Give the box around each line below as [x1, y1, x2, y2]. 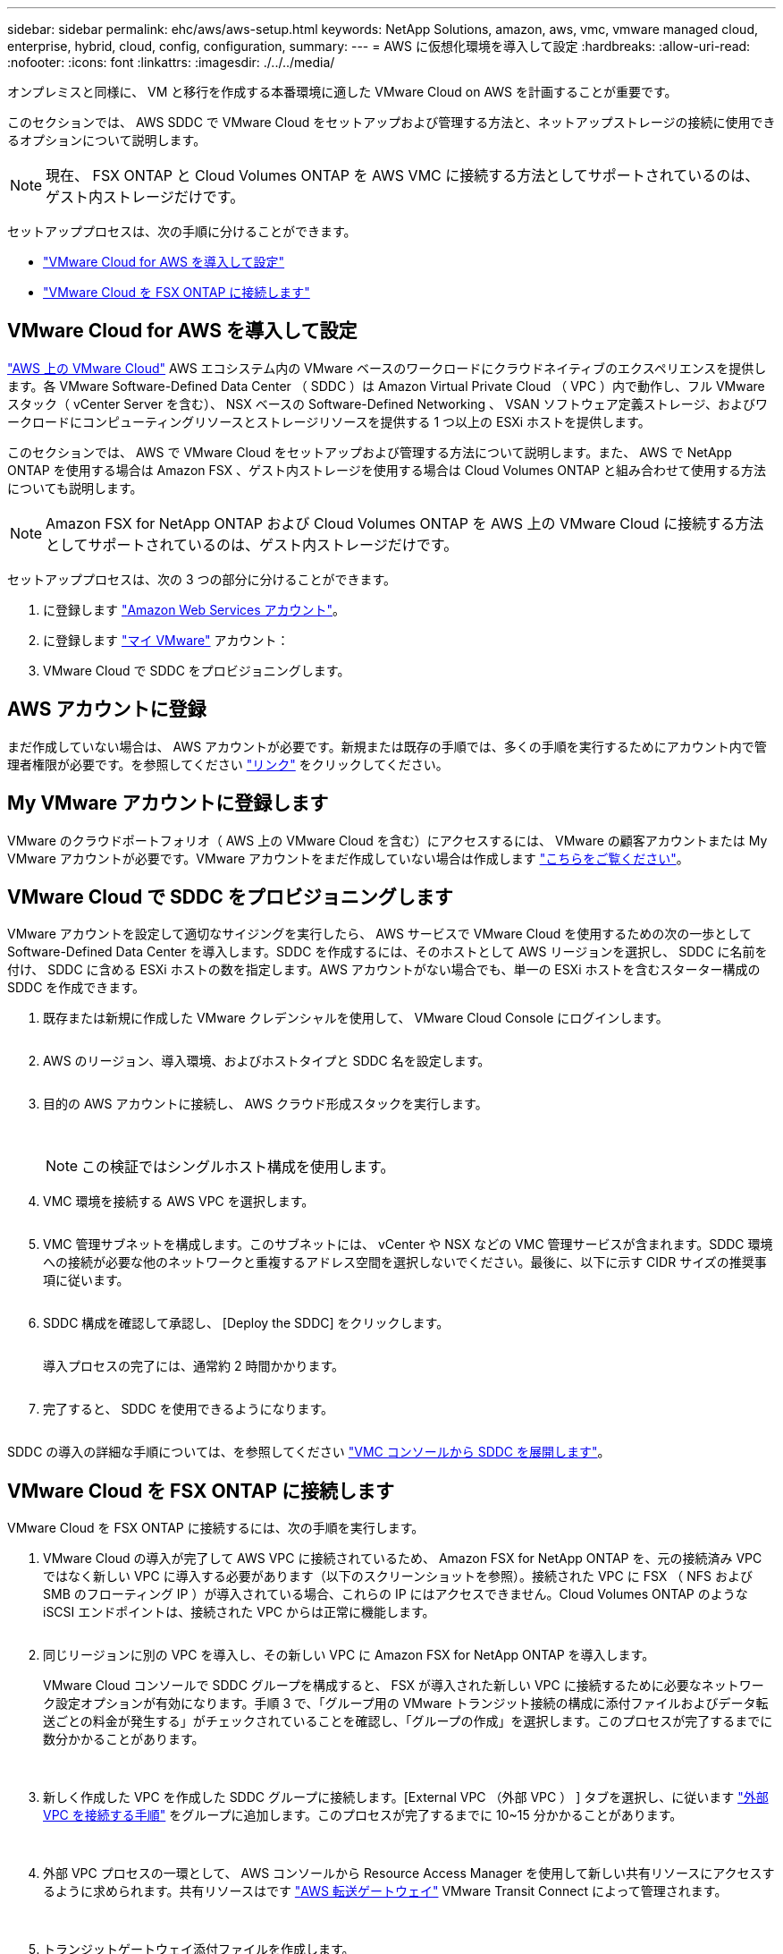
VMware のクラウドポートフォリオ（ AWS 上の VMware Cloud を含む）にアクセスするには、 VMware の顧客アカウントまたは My [7, 832, 768, 848]
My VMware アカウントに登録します [7, 792, 329, 815]
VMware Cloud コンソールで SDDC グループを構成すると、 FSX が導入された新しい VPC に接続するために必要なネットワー [43, 1678, 764, 1694]
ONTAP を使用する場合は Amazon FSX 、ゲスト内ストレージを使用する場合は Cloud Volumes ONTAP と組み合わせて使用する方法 [7, 462, 766, 478]
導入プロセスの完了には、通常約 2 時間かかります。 [43, 1358, 345, 1374]
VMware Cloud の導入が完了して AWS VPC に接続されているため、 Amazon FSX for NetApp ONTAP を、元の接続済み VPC [43, 1550, 762, 1567]
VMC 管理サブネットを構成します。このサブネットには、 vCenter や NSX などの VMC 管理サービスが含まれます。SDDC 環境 [43, 1236, 773, 1253]
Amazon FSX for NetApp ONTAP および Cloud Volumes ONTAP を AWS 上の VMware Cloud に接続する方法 [46, 514, 764, 532]
